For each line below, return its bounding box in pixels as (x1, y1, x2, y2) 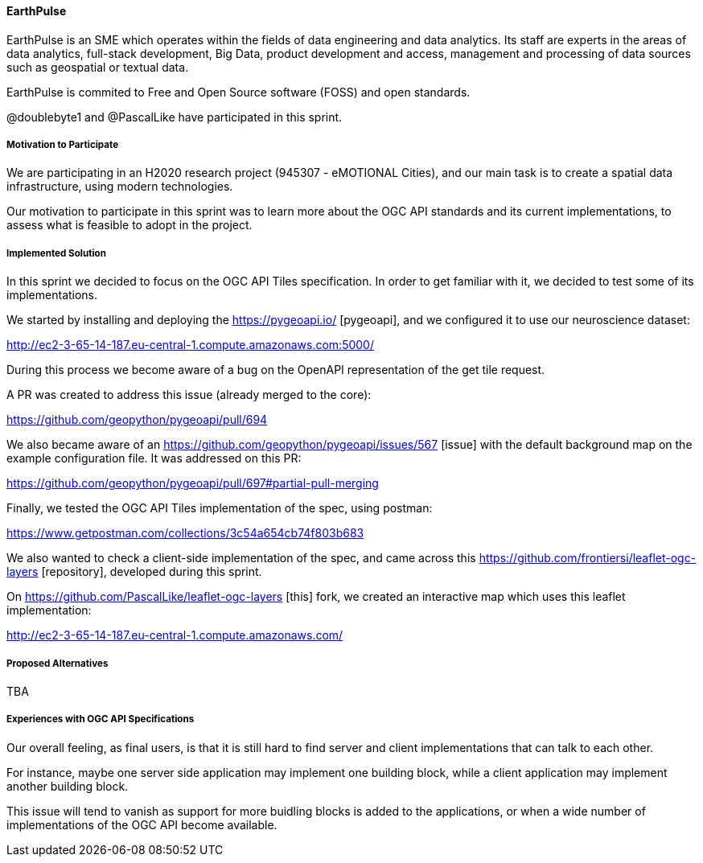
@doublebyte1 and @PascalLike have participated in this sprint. (6, 109, 343, 124)
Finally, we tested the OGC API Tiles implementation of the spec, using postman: (6, 501, 433, 516)
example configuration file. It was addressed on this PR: (6, 451, 302, 466)
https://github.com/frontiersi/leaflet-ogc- (479, 551, 697, 565)
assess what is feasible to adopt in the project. (6, 218, 253, 232)
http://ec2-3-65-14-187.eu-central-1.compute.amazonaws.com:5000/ (6, 338, 374, 352)
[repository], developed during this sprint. (41, 565, 262, 579)
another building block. (6, 779, 129, 793)
